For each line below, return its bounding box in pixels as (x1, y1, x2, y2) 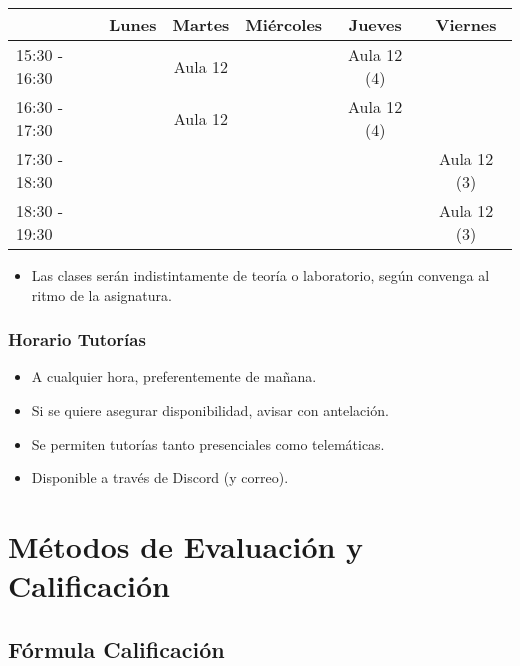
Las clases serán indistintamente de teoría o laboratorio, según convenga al (31, 265, 490, 285)
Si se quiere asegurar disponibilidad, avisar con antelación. (31, 400, 389, 420)
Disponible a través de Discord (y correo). (31, 467, 289, 488)
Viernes (435, 13, 497, 36)
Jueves (348, 13, 402, 36)
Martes (172, 13, 230, 36)
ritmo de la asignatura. (31, 284, 172, 305)
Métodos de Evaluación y (8, 525, 364, 566)
